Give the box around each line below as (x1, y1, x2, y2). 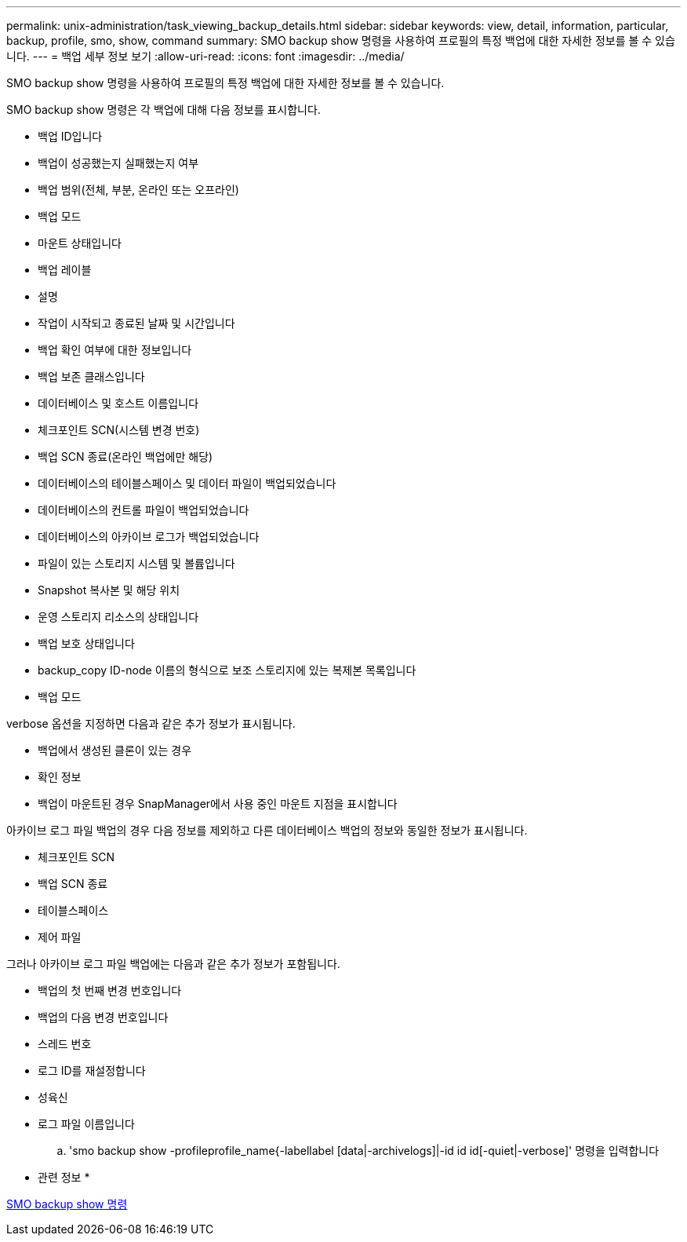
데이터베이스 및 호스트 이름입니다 (38, 396, 199, 410)
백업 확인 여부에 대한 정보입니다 (38, 343, 192, 356)
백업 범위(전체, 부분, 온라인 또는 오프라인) (38, 183, 239, 196)
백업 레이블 (38, 263, 92, 276)
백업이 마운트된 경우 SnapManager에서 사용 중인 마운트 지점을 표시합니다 (38, 797, 398, 810)
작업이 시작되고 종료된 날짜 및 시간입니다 (38, 316, 235, 330)
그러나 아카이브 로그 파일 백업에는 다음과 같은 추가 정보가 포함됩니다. (6, 957, 340, 970)
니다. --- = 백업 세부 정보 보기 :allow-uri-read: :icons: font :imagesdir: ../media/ (6, 49, 405, 63)
